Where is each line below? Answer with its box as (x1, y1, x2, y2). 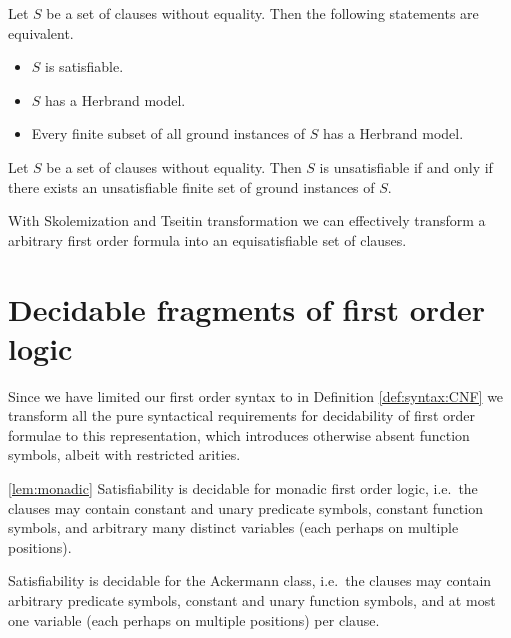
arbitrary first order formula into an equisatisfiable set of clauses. (8, 229, 407, 250)
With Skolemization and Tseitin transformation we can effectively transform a (8, 210, 486, 231)
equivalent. (8, 22, 74, 43)
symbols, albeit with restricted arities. (8, 444, 241, 465)
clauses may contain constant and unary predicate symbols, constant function (8, 497, 483, 518)
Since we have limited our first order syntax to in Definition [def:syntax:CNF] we (8, 385, 504, 406)
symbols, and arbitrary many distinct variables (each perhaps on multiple (8, 517, 459, 538)
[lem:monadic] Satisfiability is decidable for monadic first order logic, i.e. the (8, 478, 478, 499)
